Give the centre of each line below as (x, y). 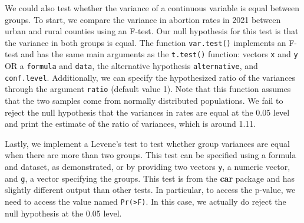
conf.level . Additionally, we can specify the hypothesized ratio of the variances (150, 77)
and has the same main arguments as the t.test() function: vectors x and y (159, 54)
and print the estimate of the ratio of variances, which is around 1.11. (130, 124)
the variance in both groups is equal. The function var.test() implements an (146, 42)
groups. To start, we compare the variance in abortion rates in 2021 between (143, 19)
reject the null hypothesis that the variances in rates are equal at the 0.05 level (147, 112)
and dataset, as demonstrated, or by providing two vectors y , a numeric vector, (148, 167)
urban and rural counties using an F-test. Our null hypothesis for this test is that (152, 31)
